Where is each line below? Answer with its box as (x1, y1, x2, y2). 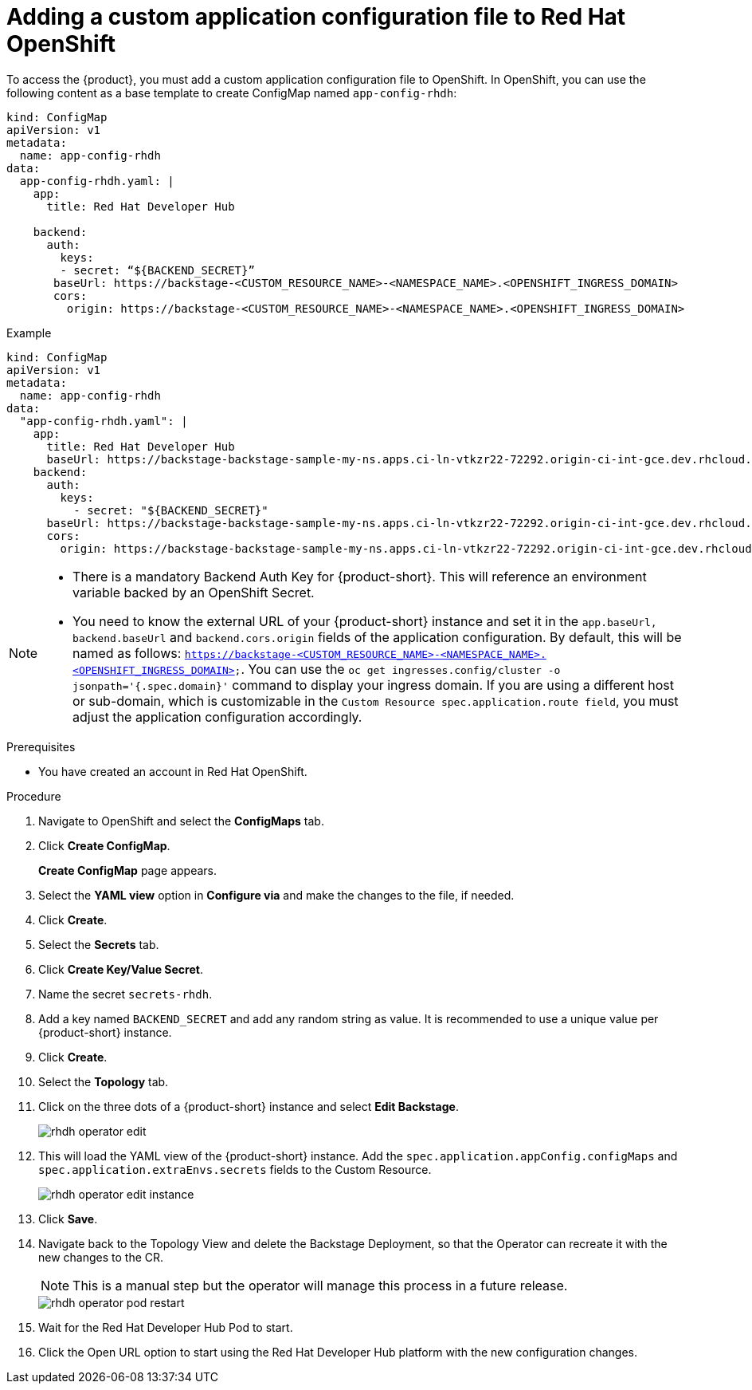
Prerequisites (6, 739, 76, 754)
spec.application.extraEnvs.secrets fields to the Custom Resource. (38, 1162, 432, 1176)
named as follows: (72, 644, 182, 661)
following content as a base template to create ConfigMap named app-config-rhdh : (6, 85, 457, 100)
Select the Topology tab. (38, 1074, 169, 1089)
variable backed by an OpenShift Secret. (72, 584, 315, 600)
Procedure (6, 789, 61, 803)
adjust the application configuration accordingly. (72, 708, 362, 725)
